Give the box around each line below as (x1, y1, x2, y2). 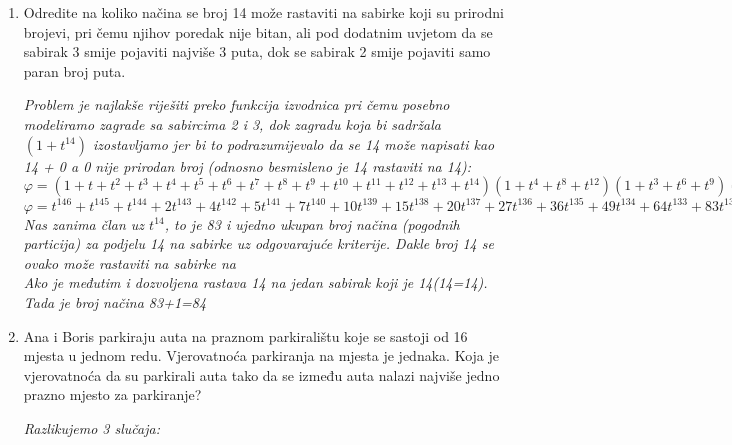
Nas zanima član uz (23, 213, 145, 234)
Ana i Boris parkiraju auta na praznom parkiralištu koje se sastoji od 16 (23, 325, 468, 346)
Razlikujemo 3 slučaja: (23, 418, 160, 438)
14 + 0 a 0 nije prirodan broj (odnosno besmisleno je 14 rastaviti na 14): (23, 155, 472, 176)
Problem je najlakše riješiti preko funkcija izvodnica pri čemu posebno (23, 94, 450, 115)
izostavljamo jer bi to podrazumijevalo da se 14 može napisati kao (93, 133, 495, 154)
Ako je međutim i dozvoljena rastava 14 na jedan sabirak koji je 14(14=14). (23, 272, 488, 293)
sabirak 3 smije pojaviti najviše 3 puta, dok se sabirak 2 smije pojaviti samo (23, 41, 491, 62)
